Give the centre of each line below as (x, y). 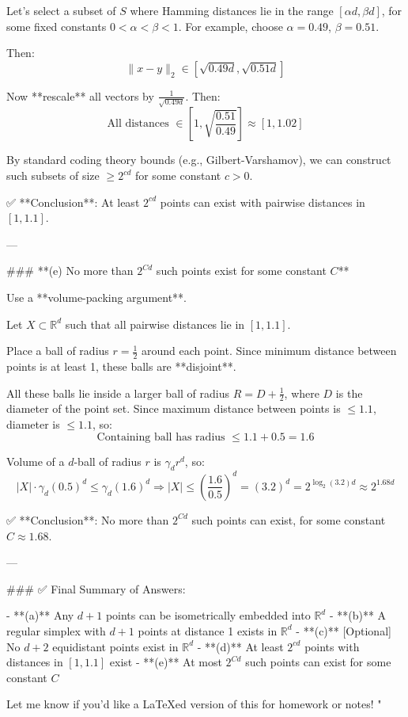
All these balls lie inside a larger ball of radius (118, 393)
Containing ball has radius (161, 437)
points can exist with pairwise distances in (263, 202)
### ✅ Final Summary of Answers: (96, 588)
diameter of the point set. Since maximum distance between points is (174, 408)
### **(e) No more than (70, 271)
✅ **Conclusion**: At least (73, 202)
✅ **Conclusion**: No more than (88, 519)
